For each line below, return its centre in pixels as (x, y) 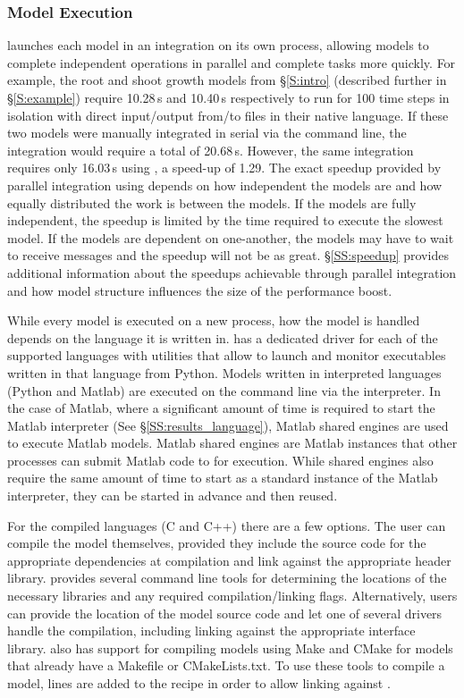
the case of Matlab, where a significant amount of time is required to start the (221, 408)
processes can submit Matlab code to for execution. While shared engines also (220, 460)
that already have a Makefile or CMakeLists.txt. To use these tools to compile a (226, 665)
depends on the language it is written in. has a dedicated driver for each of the (223, 337)
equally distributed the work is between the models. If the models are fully (212, 202)
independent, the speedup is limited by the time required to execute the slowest (225, 220)
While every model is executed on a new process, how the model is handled (214, 320)
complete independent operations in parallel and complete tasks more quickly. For (232, 62)
